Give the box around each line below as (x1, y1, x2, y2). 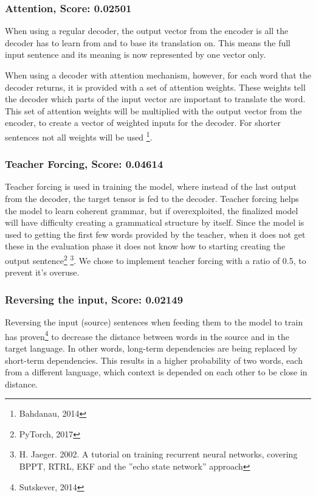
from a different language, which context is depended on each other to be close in (5, 366, 307, 378)
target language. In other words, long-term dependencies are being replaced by (5, 341, 298, 354)
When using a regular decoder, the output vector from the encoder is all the (5, 24, 289, 37)
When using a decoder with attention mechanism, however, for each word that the (5, 69, 311, 81)
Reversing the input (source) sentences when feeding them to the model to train (5, 316, 303, 328)
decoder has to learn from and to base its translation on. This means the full (5, 36, 291, 49)
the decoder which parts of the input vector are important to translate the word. (5, 92, 306, 105)
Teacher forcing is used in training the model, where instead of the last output (5, 180, 297, 193)
